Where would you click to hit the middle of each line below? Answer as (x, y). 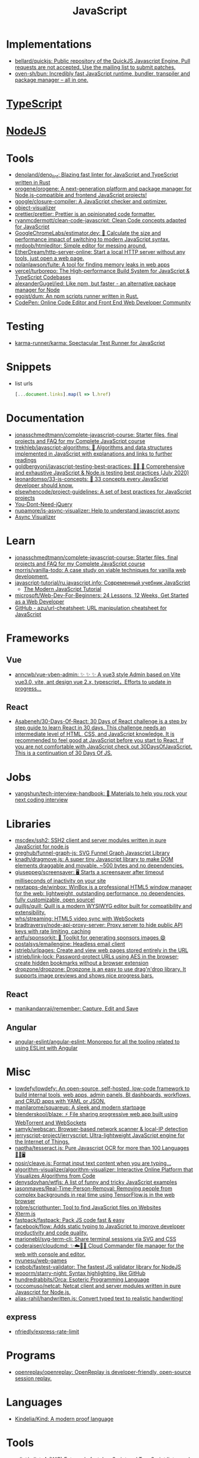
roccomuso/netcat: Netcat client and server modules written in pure (98, 1286)
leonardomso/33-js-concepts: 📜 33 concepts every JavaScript (91, 479)
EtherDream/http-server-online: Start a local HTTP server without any (100, 252)
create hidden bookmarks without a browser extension (82, 963)
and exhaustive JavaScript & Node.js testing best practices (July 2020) (102, 472)
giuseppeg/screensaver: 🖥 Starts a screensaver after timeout (89, 872)
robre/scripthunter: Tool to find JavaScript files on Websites (88, 1207)
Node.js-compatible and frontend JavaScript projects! (81, 195)
